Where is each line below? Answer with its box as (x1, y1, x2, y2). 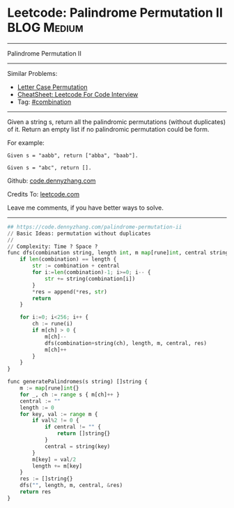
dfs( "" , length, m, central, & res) (19, 482, 123, 489)
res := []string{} (19, 475, 73, 482)
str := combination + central (32, 263, 120, 270)
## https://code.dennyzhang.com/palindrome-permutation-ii (7, 223, 182, 231)
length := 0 (19, 404, 54, 411)
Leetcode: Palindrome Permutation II (7, 5, 223, 21)
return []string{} (56, 430, 111, 437)
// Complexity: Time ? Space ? (7, 243, 98, 250)
